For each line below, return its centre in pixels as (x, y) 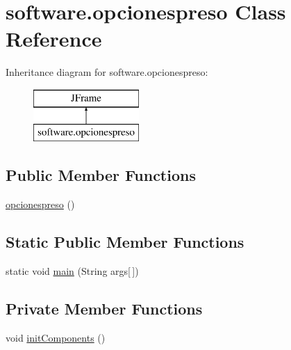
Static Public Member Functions (125, 242)
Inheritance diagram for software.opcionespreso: (107, 72)
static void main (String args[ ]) (72, 271)
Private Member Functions (104, 309)
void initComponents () (56, 337)
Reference (54, 39)
